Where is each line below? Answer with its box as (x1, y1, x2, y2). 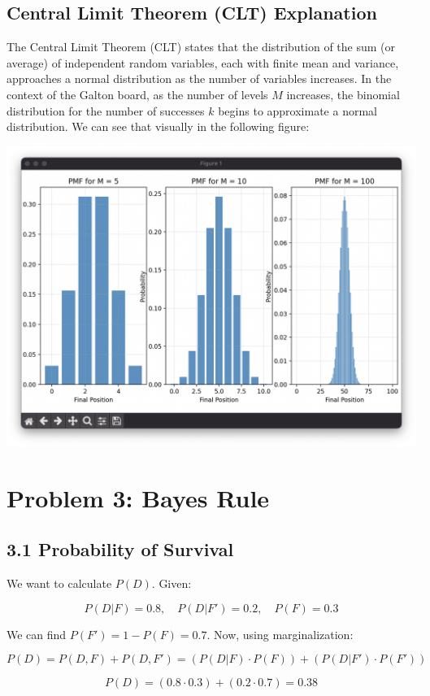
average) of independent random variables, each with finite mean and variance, (7, 54, 399, 71)
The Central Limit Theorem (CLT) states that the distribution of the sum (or (7, 38, 396, 55)
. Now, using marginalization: (206, 625, 354, 642)
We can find (7, 625, 67, 642)
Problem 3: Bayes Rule (7, 481, 270, 514)
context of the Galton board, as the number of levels (7, 85, 268, 102)
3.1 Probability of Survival (7, 537, 234, 562)
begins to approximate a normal (218, 102, 377, 119)
